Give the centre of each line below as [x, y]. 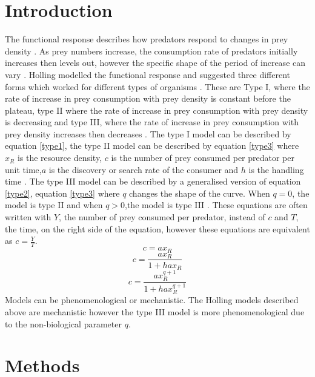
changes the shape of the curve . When [200, 193]
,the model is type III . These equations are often [216, 205]
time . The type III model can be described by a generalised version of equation [153, 181]
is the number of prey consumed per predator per [203, 158]
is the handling [276, 169]
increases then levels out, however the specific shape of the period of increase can [155, 63]
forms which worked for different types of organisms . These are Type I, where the [157, 86]
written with [28, 217]
